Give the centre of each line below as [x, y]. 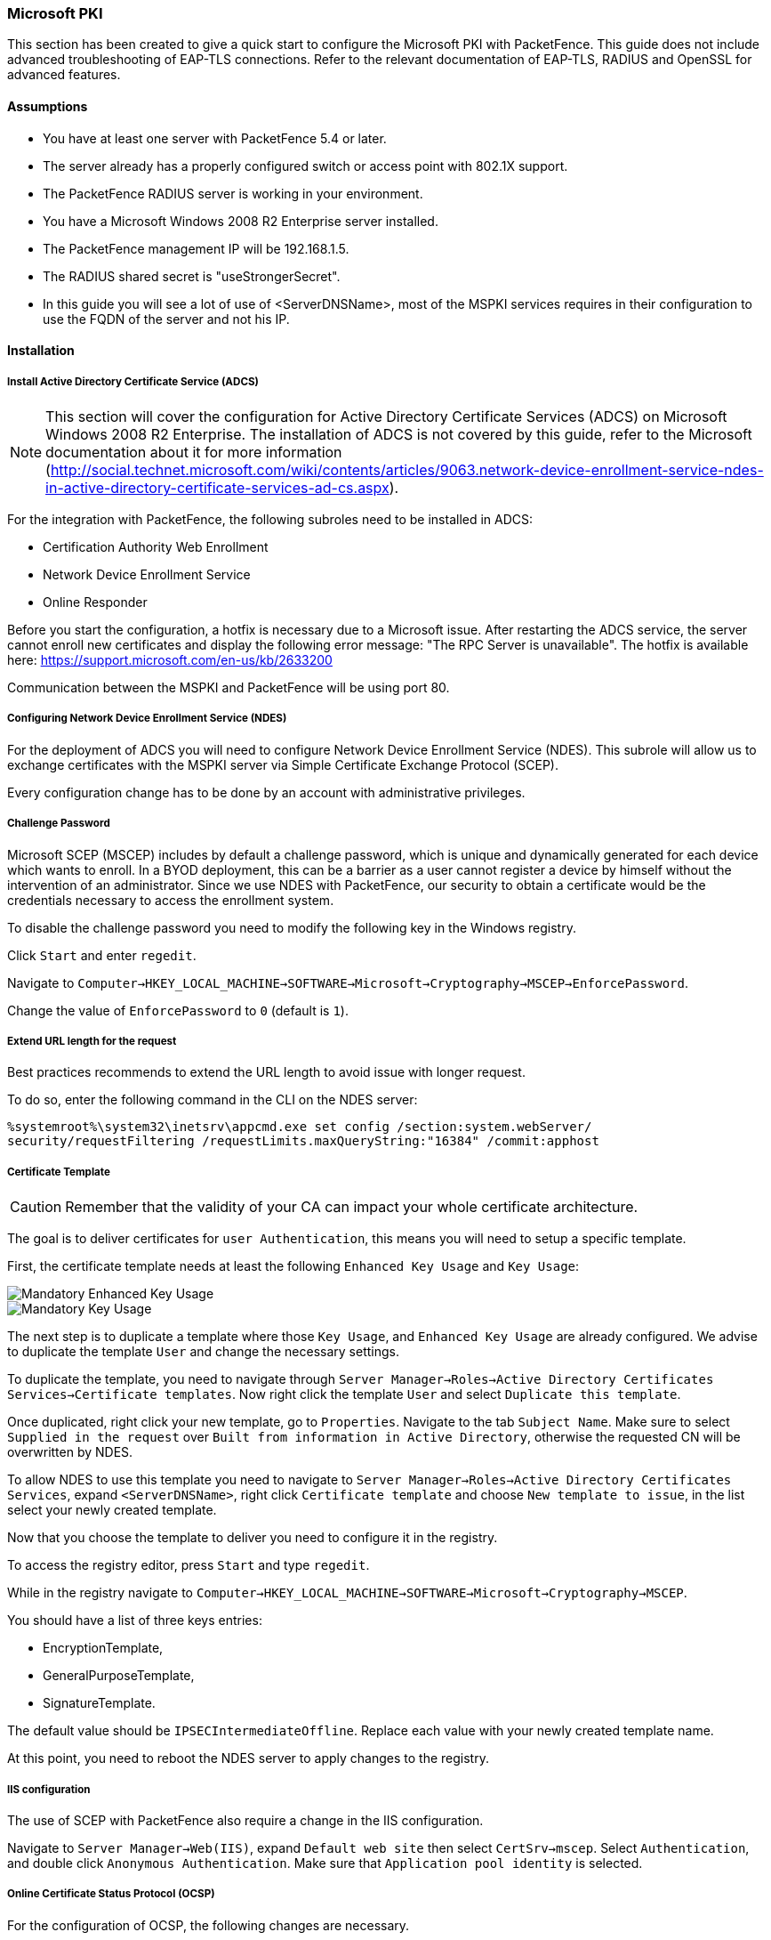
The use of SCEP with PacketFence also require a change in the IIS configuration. [245, 1820]
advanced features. [64, 75]
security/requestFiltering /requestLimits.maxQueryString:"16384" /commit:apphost [303, 1141]
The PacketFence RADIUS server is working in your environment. [233, 193]
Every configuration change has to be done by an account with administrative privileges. [266, 792]
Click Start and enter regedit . [102, 955]
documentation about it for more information [194, 452]
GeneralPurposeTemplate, [119, 1676]
